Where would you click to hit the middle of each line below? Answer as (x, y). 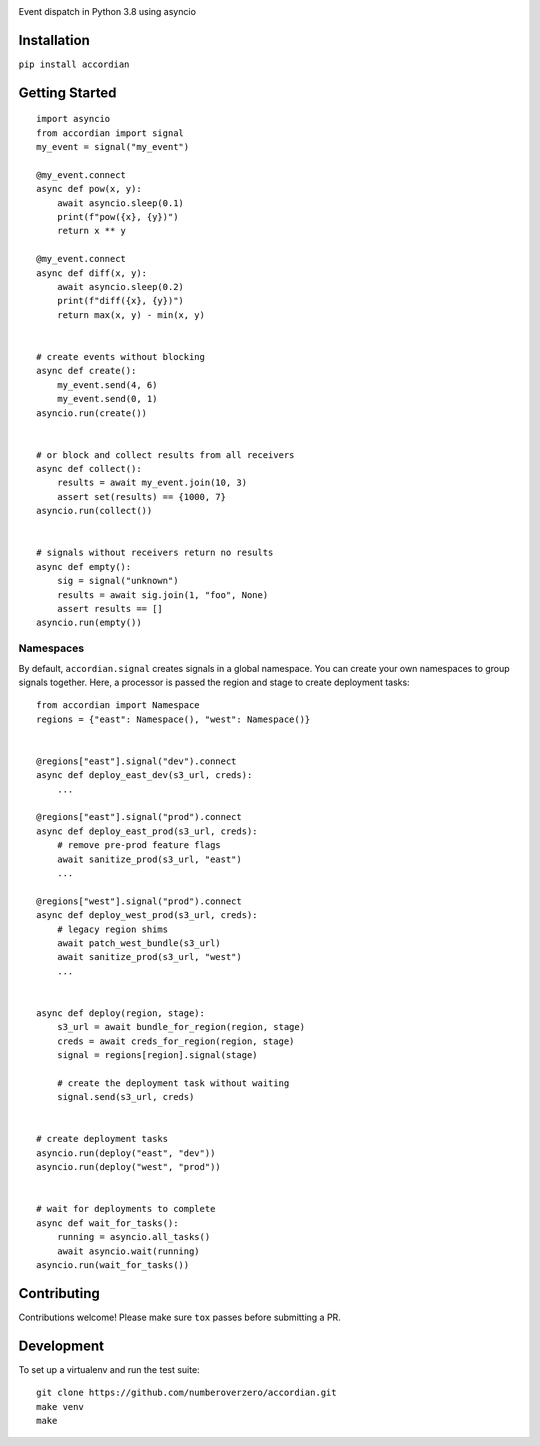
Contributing (59, 1293)
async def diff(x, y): (92, 273)
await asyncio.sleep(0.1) (120, 203)
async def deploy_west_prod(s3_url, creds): (147, 915)
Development (61, 1345)
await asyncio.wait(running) (128, 1251)
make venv (60, 1406)
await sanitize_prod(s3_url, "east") (149, 859)
